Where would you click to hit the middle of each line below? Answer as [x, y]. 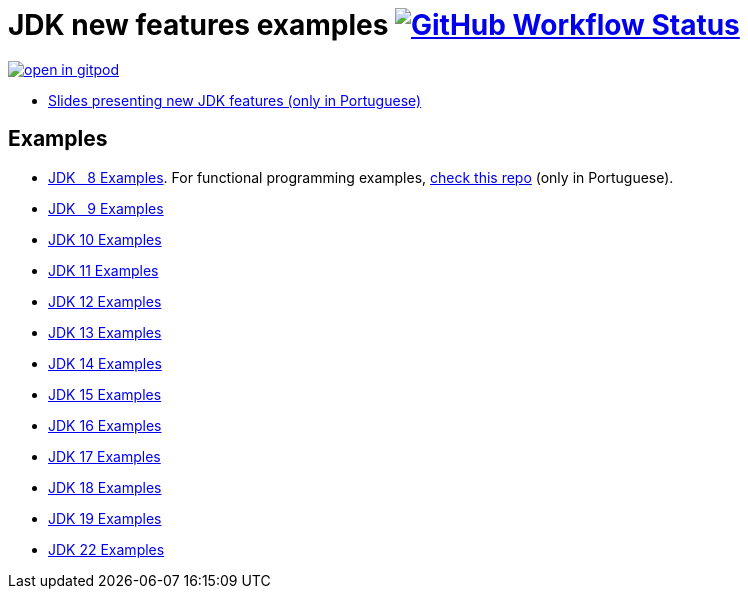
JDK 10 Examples [105, 239]
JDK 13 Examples [105, 332]
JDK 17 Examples [104, 456]
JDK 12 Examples [105, 301]
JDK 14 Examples [105, 363]
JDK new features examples [198, 25]
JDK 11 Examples [103, 270]
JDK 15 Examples [105, 394]
